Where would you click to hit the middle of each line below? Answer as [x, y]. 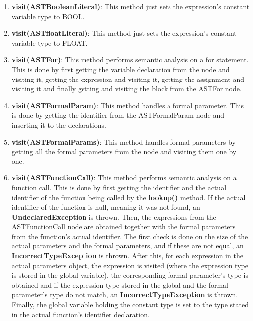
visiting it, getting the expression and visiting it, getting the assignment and [128, 79]
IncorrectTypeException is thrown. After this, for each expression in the [127, 256]
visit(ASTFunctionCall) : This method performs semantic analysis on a [124, 178]
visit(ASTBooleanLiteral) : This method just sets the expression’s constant [130, 6]
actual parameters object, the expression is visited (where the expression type [130, 265]
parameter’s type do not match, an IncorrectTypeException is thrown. [125, 294]
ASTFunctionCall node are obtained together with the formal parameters [124, 226]
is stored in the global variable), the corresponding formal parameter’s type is [130, 275]
